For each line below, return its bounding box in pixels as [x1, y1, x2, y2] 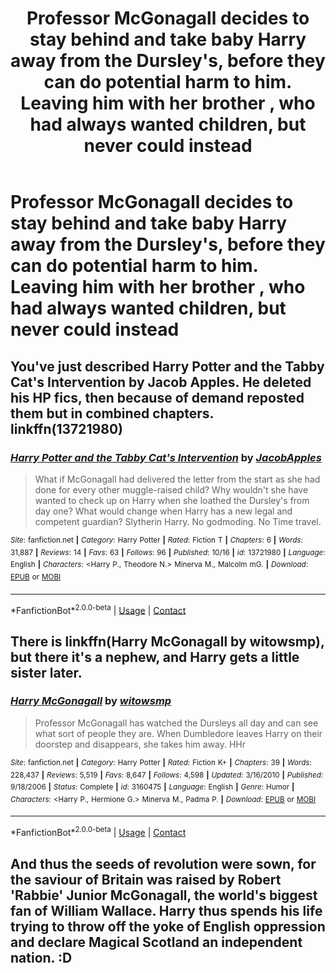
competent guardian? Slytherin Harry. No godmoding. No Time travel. [34, 515, 322, 527]
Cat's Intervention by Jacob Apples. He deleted [10, 373, 312, 391]
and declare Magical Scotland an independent [10, 933, 303, 951]
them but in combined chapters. [10, 405, 214, 422]
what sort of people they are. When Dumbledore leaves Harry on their [34, 727, 323, 739]
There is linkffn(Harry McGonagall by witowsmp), [10, 633, 325, 650]
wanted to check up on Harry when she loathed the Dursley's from [34, 494, 310, 506]
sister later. [10, 664, 83, 681]
